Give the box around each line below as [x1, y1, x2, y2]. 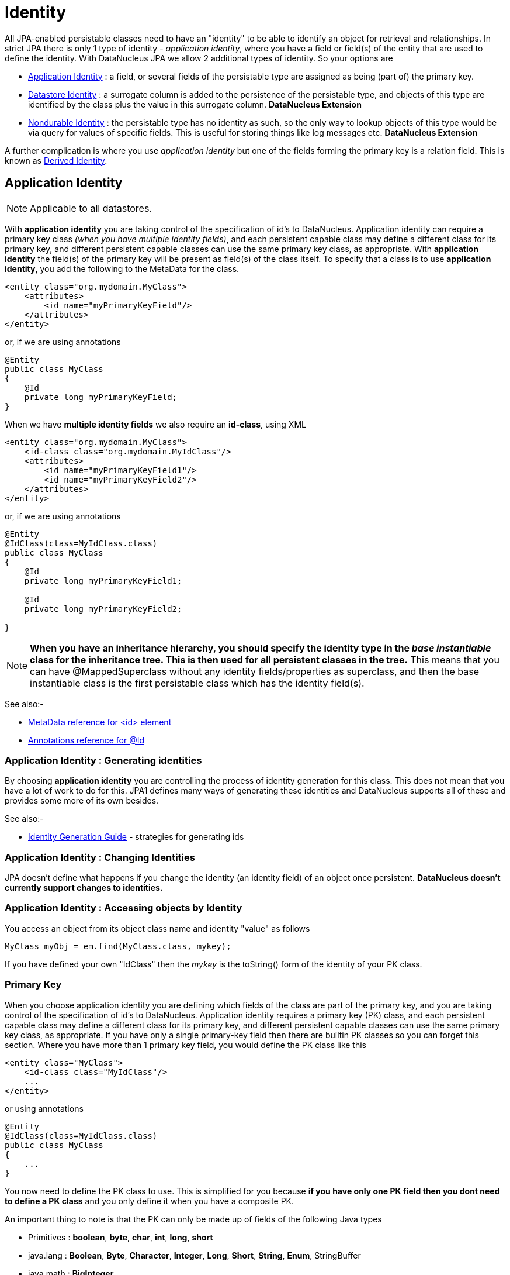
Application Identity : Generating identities [5, 754, 202, 766]
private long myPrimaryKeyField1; [24, 576, 182, 585]
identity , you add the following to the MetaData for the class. [5, 263, 240, 274]
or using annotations [5, 1103, 84, 1114]
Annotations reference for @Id [28, 735, 145, 745]
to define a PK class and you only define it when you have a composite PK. [5, 1195, 294, 1206]
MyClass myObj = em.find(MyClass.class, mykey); [5, 941, 231, 951]
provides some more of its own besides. [5, 795, 159, 806]
